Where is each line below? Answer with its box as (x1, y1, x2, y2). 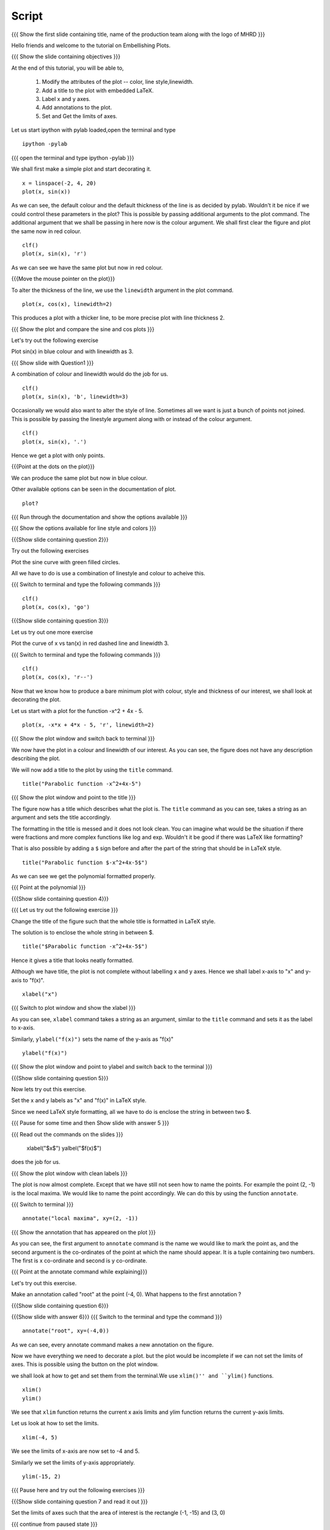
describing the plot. (11, 755, 61, 762)
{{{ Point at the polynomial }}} (11, 884, 86, 891)
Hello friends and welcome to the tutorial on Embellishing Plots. (11, 42, 171, 49)
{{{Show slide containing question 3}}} (11, 617, 109, 624)
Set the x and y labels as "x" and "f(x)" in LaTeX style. (11, 1097, 147, 1104)
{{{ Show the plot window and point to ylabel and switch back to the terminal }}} (11, 1063, 213, 1070)
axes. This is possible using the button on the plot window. (11, 1360, 159, 1368)
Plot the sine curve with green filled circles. (11, 558, 120, 565)
